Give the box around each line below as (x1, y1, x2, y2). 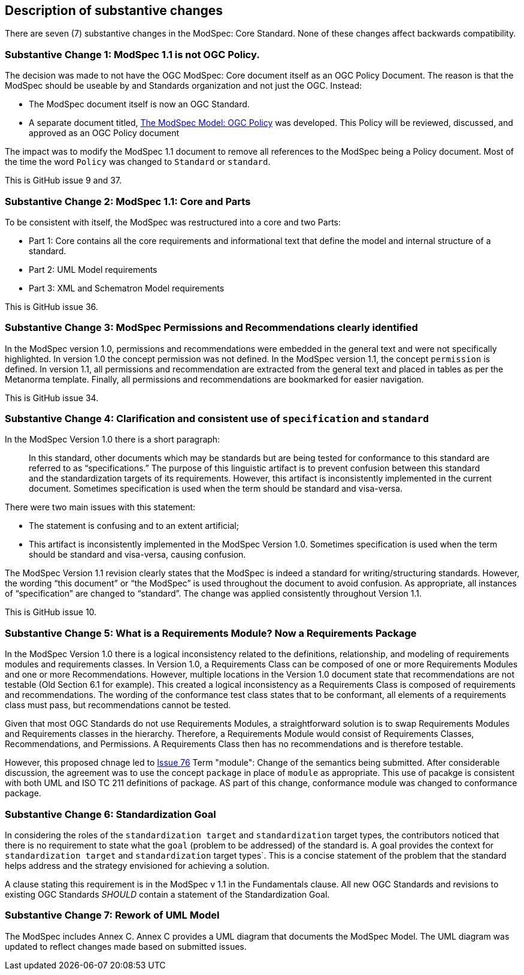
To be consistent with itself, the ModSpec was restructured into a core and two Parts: (5, 216, 341, 227)
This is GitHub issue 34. (5, 392, 99, 403)
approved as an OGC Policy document (29, 128, 180, 139)
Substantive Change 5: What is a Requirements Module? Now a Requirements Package (5, 627, 417, 639)
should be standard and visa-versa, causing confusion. (29, 549, 246, 560)
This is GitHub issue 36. (5, 301, 98, 312)
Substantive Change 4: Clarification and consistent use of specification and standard (5, 413, 429, 425)
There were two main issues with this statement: (5, 502, 196, 513)
